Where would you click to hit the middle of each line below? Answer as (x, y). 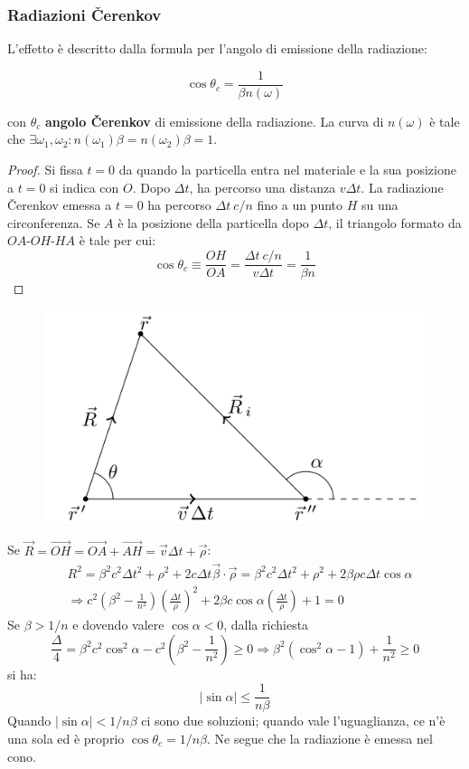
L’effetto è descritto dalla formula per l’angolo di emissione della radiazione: (217, 48)
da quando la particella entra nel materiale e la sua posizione (287, 170)
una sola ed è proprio (66, 738)
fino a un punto (300, 205)
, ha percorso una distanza (263, 187)
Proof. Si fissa (45, 170)
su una (380, 205)
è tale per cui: (117, 240)
